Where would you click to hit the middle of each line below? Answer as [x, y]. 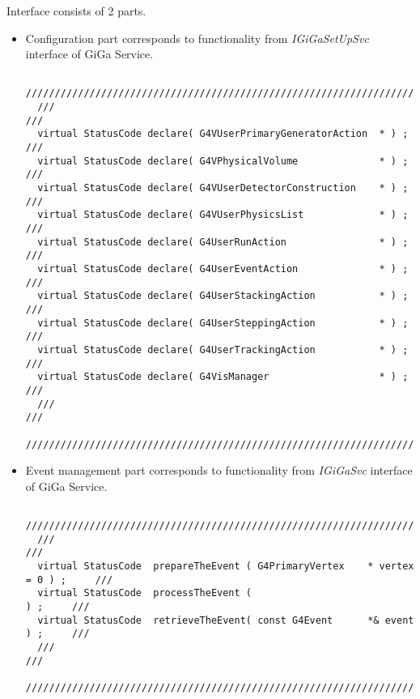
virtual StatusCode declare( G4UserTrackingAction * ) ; [223, 349]
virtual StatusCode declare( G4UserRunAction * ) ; [223, 242]
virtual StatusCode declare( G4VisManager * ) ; [223, 377]
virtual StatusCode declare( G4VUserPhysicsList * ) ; [223, 215]
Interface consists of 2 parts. [76, 11]
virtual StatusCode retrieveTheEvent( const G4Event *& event [226, 620]
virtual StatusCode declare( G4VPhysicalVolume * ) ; [223, 161]
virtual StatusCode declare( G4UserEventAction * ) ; [223, 269]
